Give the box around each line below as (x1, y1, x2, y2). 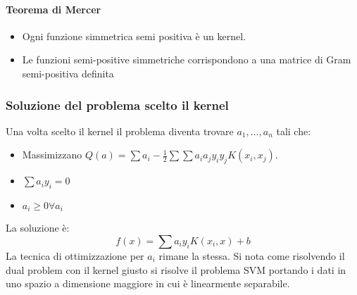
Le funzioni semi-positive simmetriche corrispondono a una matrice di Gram (22, 52, 351, 67)
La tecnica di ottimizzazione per (6, 249, 144, 263)
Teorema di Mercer (6, 1, 101, 16)
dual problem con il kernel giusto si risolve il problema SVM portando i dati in (6, 262, 346, 277)
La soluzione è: (6, 220, 70, 235)
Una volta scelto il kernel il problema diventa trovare (6, 123, 234, 138)
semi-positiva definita (22, 65, 114, 80)
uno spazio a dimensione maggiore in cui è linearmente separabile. (6, 276, 290, 291)
